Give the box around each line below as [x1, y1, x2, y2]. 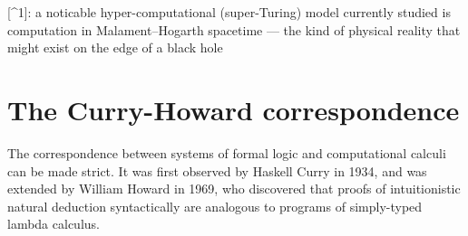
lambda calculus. [7, 214, 100, 233]
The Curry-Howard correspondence [7, 90, 460, 127]
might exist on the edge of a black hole [7, 38, 223, 57]
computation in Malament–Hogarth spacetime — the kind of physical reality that [7, 20, 461, 39]
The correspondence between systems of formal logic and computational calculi [7, 143, 446, 162]
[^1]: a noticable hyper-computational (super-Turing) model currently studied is [7, 3, 451, 21]
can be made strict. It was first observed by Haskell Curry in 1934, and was [7, 161, 427, 180]
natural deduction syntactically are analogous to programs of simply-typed [7, 196, 423, 215]
